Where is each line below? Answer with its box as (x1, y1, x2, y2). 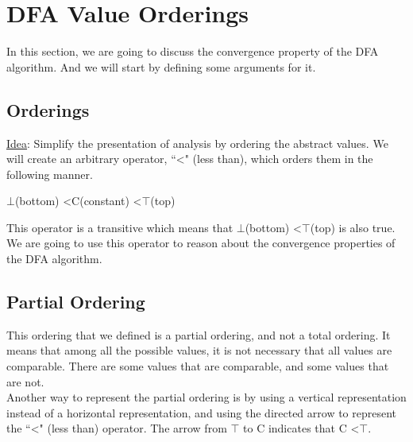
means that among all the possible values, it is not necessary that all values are (6, 342, 392, 359)
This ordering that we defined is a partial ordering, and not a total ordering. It (6, 326, 391, 343)
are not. (6, 373, 44, 390)
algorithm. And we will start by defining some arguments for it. (6, 58, 316, 75)
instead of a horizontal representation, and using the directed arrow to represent (6, 404, 397, 421)
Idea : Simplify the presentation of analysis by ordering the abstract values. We (6, 134, 388, 151)
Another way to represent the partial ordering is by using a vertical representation (6, 389, 407, 405)
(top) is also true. (310, 219, 396, 235)
